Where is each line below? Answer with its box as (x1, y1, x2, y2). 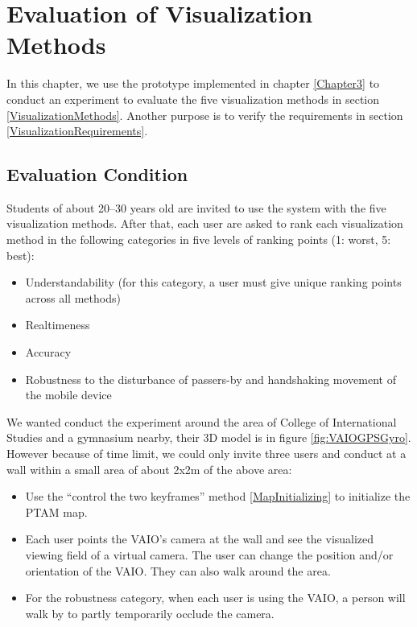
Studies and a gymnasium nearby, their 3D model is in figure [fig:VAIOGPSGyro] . (6, 429, 411, 446)
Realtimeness (25, 316, 90, 333)
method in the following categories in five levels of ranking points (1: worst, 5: (6, 231, 391, 248)
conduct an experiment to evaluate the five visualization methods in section (6, 90, 380, 107)
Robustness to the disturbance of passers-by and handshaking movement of (25, 370, 396, 387)
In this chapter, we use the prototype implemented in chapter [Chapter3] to (6, 75, 380, 92)
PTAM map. (25, 503, 88, 520)
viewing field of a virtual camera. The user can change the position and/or (25, 546, 394, 563)
